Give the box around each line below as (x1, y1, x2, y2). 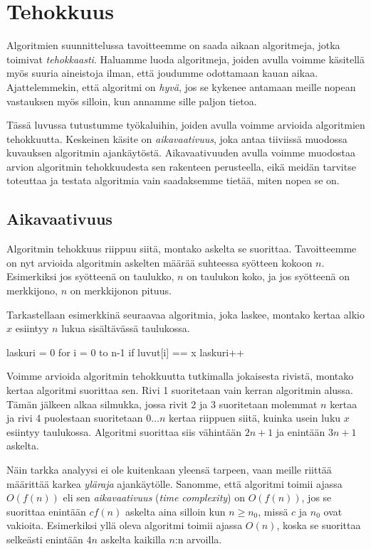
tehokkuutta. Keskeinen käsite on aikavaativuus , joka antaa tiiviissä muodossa (6, 131, 348, 146)
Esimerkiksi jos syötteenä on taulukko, (6, 269, 174, 284)
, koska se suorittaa (276, 518, 361, 533)
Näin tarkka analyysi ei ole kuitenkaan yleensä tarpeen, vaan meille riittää (6, 462, 332, 476)
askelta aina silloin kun (125, 503, 226, 518)
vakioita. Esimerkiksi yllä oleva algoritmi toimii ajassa (6, 518, 243, 533)
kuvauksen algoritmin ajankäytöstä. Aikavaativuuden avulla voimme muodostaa (6, 145, 355, 160)
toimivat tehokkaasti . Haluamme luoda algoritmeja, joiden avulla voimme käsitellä (6, 51, 365, 66)
